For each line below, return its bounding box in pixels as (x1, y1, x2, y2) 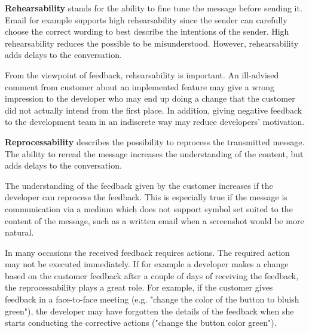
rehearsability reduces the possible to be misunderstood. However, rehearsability (5, 36, 299, 49)
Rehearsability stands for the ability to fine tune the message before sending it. (5, 2, 302, 14)
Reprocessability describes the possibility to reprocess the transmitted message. (5, 135, 305, 148)
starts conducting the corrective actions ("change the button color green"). (5, 316, 277, 329)
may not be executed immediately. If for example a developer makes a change (5, 258, 289, 270)
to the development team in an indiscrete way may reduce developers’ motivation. (5, 115, 305, 128)
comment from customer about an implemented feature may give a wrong (5, 80, 274, 93)
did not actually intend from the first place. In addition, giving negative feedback (5, 103, 302, 116)
